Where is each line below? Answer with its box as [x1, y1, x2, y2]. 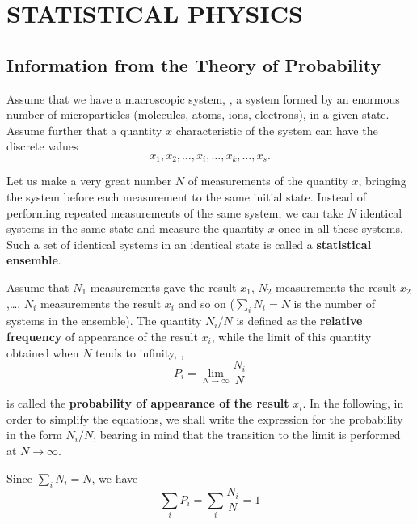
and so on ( [178, 294, 234, 311]
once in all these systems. [278, 220, 403, 237]
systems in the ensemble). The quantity [6, 312, 202, 329]
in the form [6, 426, 62, 443]
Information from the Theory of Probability [6, 52, 381, 77]
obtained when [6, 344, 79, 361]
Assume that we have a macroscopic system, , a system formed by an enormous [6, 90, 400, 107]
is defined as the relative [236, 312, 363, 329]
